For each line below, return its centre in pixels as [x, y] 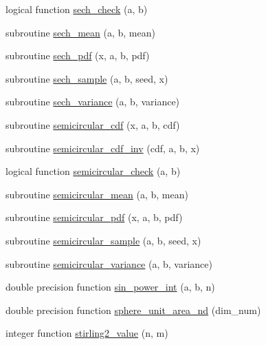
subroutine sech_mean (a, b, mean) [80, 32]
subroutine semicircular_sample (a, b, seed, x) [103, 240]
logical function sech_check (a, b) [77, 9]
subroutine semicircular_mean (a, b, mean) [97, 194]
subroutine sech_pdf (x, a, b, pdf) [78, 55]
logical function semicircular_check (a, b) [93, 171]
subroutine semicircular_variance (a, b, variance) [109, 263]
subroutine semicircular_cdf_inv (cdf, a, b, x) [103, 148]
